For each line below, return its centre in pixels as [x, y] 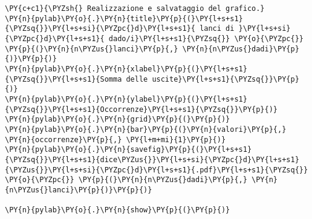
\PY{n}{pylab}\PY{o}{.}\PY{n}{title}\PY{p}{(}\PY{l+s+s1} [124, 18]
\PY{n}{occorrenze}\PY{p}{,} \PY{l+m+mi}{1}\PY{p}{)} [115, 139]
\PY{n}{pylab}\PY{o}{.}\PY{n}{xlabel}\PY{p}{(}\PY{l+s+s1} [126, 69]
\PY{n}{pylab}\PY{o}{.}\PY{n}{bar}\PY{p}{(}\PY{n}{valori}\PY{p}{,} [146, 129]
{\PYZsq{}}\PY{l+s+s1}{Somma [63, 79]
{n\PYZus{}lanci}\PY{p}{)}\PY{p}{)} [79, 190]
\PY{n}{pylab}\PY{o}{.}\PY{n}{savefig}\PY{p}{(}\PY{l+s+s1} [128, 150]
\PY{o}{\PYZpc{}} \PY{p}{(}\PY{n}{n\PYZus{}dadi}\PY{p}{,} [126, 180]
